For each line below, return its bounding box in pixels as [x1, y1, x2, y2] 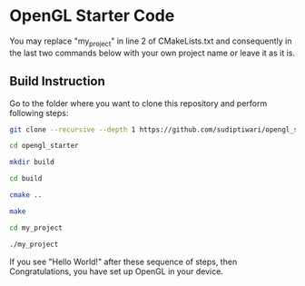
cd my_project [9, 223, 64, 232]
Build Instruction [9, 74, 106, 89]
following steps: [9, 107, 69, 118]
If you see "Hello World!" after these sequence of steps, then [9, 256, 238, 267]
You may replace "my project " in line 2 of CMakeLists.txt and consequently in [9, 35, 292, 48]
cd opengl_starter [9, 142, 79, 151]
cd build [9, 174, 43, 183]
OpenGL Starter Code [9, 5, 175, 26]
